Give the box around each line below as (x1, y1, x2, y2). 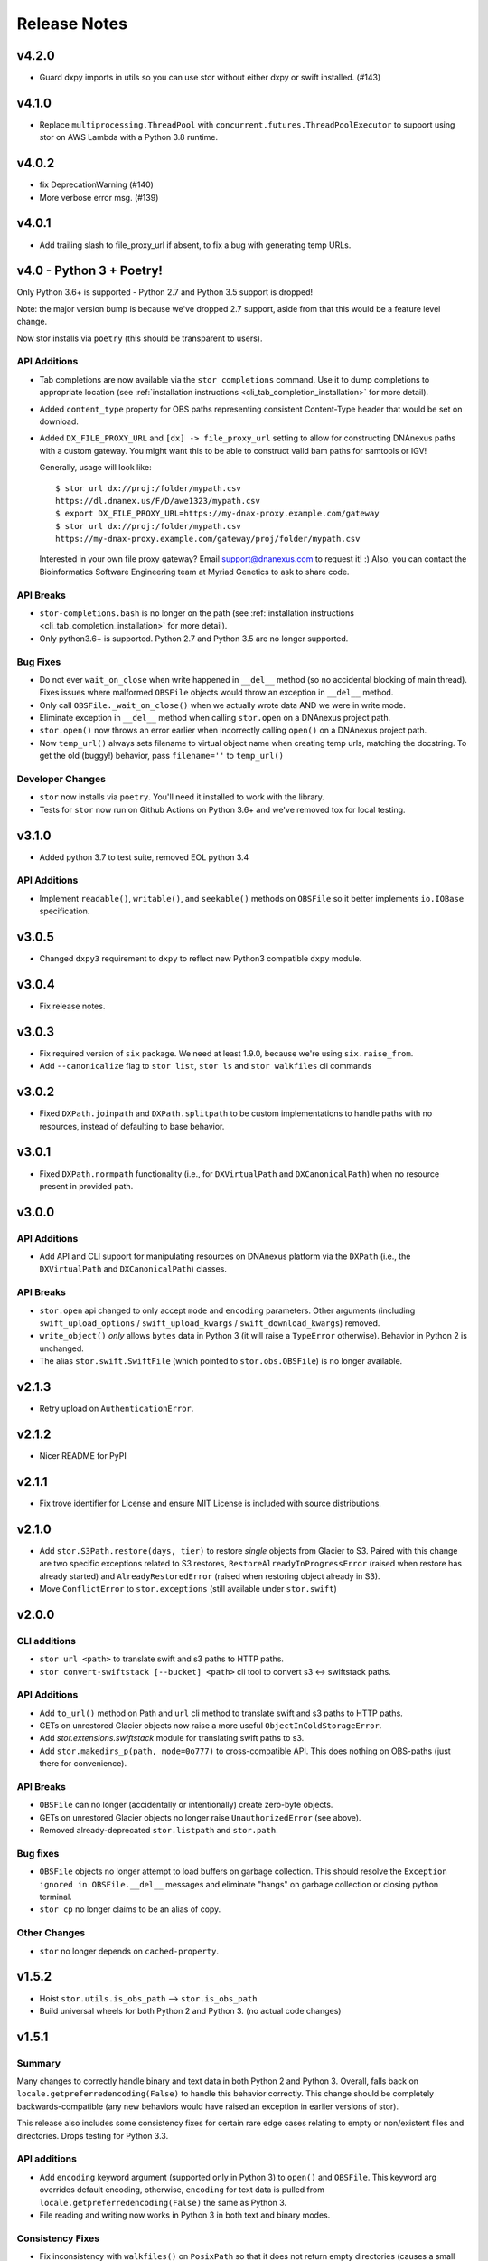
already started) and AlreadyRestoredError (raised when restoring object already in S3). (39, 1570, 380, 1582)
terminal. (39, 1891, 72, 1903)
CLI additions (16, 1634, 77, 1647)
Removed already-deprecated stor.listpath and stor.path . (39, 1825, 279, 1836)
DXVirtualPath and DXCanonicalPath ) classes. (39, 1263, 228, 1274)
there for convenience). (39, 1758, 127, 1769)
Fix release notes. (39, 1000, 106, 1012)
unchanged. (39, 1343, 85, 1354)
